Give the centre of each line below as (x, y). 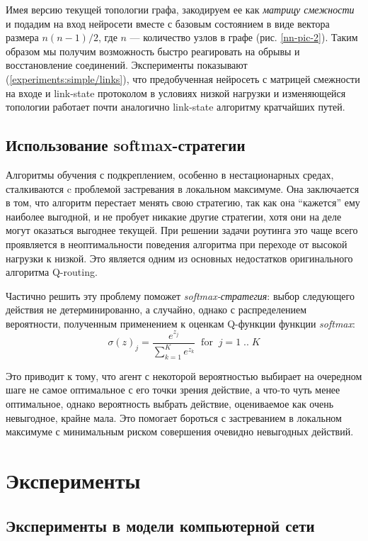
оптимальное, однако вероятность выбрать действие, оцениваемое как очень (170, 404)
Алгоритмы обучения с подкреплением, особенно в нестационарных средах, (170, 174)
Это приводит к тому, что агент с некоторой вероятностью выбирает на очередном (184, 375)
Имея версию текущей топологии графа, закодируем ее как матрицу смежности (180, 9)
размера (22, 37)
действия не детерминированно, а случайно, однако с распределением (156, 309)
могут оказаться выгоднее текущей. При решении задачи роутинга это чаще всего (182, 230)
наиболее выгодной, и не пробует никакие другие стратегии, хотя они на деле (174, 216)
